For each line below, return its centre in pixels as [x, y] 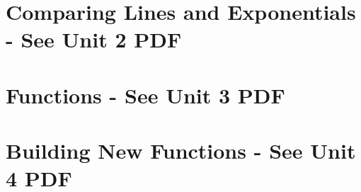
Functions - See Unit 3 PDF [145, 95]
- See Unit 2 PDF [94, 39]
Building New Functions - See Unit [181, 151]
